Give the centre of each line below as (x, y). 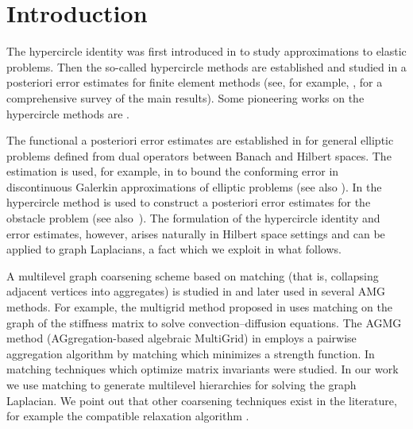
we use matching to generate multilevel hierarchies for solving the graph (181, 385)
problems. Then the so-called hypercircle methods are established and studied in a (206, 66)
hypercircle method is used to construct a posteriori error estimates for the (189, 202)
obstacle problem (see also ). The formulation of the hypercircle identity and (193, 218)
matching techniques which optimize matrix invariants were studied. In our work (203, 369)
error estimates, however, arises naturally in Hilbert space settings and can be (196, 233)
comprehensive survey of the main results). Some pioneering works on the (185, 97)
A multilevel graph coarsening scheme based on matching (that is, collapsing (193, 275)
